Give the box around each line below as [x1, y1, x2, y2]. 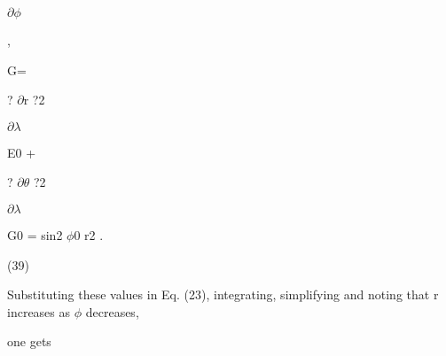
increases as [7, 302, 71, 321]
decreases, [85, 302, 139, 321]
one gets [7, 332, 51, 351]
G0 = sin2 [7, 225, 63, 244]
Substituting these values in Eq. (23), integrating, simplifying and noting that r [7, 285, 439, 304]
